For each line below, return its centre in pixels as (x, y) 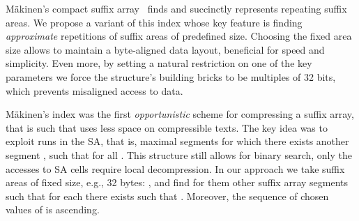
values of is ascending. (53, 209)
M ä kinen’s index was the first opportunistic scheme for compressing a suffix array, (180, 114)
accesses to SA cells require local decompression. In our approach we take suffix (175, 168)
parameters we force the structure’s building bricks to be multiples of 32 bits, (171, 76)
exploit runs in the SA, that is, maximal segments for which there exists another (177, 141)
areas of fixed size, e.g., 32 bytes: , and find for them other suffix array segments (177, 182)
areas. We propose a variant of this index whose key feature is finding (154, 22)
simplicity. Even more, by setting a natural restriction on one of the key (159, 63)
